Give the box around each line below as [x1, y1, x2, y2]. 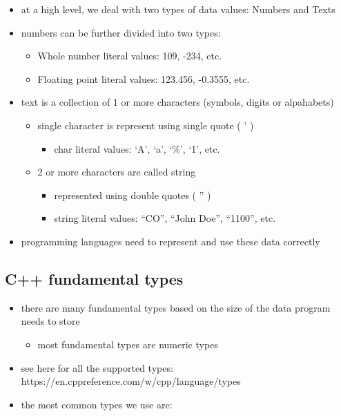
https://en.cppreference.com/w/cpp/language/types [21, 374, 241, 388]
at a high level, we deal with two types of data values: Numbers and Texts [21, 2, 335, 16]
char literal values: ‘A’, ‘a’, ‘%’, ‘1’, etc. [54, 141, 220, 155]
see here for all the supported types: [21, 360, 173, 375]
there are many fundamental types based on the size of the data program [21, 300, 331, 314]
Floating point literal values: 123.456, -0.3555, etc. [37, 71, 250, 86]
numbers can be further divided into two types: [21, 25, 221, 39]
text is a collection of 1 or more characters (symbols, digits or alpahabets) [21, 95, 334, 109]
